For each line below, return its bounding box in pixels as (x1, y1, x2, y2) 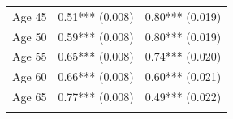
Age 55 (12, 48, 47, 65)
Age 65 (12, 88, 47, 105)
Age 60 (12, 68, 47, 85)
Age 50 (12, 28, 47, 45)
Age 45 (12, 7, 47, 24)
